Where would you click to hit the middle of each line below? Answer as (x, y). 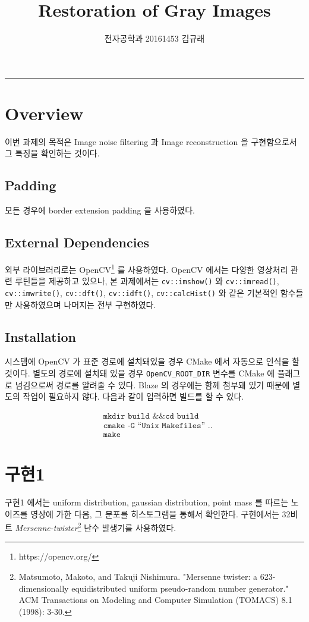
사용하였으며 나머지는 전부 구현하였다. (86, 304)
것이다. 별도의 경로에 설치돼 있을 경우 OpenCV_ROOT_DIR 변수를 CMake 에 (140, 373)
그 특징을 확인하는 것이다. (52, 153)
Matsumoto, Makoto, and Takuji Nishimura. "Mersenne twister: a (138, 577)
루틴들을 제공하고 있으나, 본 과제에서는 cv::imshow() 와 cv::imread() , (147, 281)
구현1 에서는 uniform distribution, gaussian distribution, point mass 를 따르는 (147, 502)
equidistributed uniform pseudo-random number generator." (180, 588)
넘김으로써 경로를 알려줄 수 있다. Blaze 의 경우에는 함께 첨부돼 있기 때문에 (152, 384)
